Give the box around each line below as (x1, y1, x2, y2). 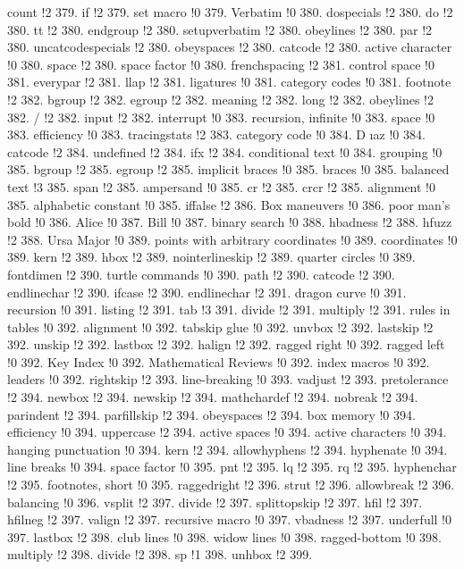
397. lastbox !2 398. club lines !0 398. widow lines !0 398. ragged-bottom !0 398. (7, 527, 442, 546)
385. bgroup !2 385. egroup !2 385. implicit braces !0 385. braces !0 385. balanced (7, 160, 450, 179)
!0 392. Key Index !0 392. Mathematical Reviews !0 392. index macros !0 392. (7, 352, 430, 371)
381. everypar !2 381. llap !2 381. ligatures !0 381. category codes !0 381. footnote (7, 72, 451, 91)
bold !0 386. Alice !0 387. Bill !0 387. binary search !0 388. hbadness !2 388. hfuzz (7, 213, 452, 231)
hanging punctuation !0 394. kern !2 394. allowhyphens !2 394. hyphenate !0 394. (7, 439, 448, 458)
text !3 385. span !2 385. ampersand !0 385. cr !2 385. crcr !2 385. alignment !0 (7, 177, 436, 196)
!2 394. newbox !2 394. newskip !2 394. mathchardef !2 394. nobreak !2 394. (7, 388, 418, 406)
